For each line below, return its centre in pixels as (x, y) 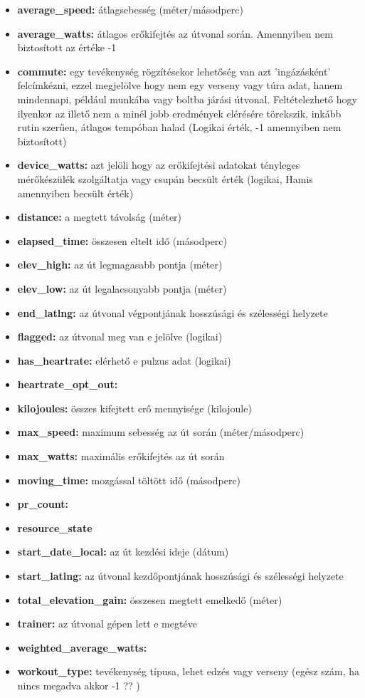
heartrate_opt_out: (68, 384)
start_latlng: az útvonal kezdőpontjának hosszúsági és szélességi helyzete (180, 576)
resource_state (55, 527)
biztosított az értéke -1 (67, 47)
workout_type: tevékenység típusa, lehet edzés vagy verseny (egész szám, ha (188, 671)
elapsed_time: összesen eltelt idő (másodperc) (122, 240)
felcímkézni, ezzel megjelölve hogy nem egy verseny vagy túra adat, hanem (180, 85)
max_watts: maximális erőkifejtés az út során (121, 456)
